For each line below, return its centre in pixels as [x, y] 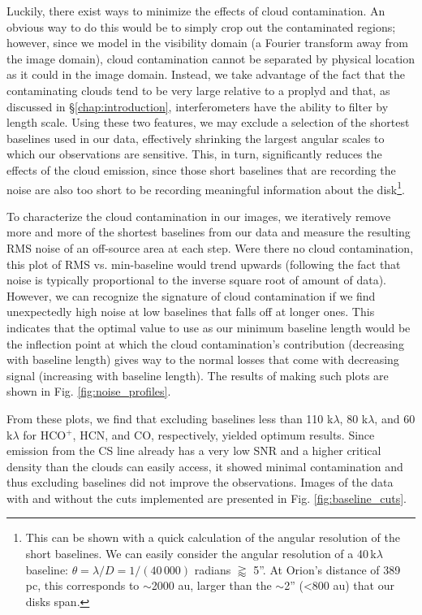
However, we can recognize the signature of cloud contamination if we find [191, 295]
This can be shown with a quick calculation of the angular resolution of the [213, 537]
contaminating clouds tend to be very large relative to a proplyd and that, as [198, 90]
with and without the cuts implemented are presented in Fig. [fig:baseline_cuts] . [207, 498]
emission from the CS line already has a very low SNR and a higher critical [194, 450]
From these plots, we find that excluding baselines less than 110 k [170, 418]
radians [213, 569]
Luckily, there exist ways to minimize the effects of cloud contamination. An [196, 11]
